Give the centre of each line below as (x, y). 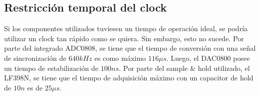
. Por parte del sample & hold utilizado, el (184, 68)
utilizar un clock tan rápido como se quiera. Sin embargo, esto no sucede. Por (124, 38)
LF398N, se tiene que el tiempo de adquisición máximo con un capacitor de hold (129, 78)
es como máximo (120, 58)
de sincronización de (35, 58)
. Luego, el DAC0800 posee (208, 58)
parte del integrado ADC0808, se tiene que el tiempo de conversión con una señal (130, 48)
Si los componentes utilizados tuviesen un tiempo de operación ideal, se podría (126, 28)
